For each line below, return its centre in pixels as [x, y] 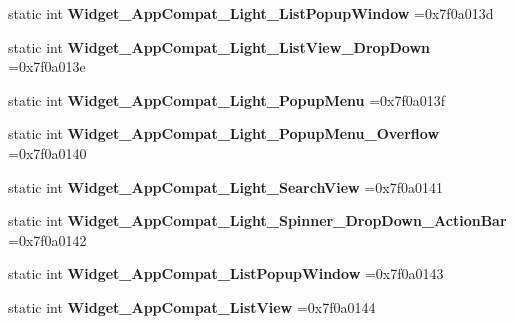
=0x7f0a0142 [47, 239]
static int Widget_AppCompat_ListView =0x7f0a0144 [192, 306]
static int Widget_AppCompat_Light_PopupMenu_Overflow [224, 133]
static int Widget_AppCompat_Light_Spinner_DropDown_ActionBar [257, 220]
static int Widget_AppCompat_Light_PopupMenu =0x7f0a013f [227, 99]
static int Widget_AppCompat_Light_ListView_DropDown [219, 46]
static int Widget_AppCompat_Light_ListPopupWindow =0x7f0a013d [251, 13]
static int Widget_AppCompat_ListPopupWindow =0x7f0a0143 [226, 273]
